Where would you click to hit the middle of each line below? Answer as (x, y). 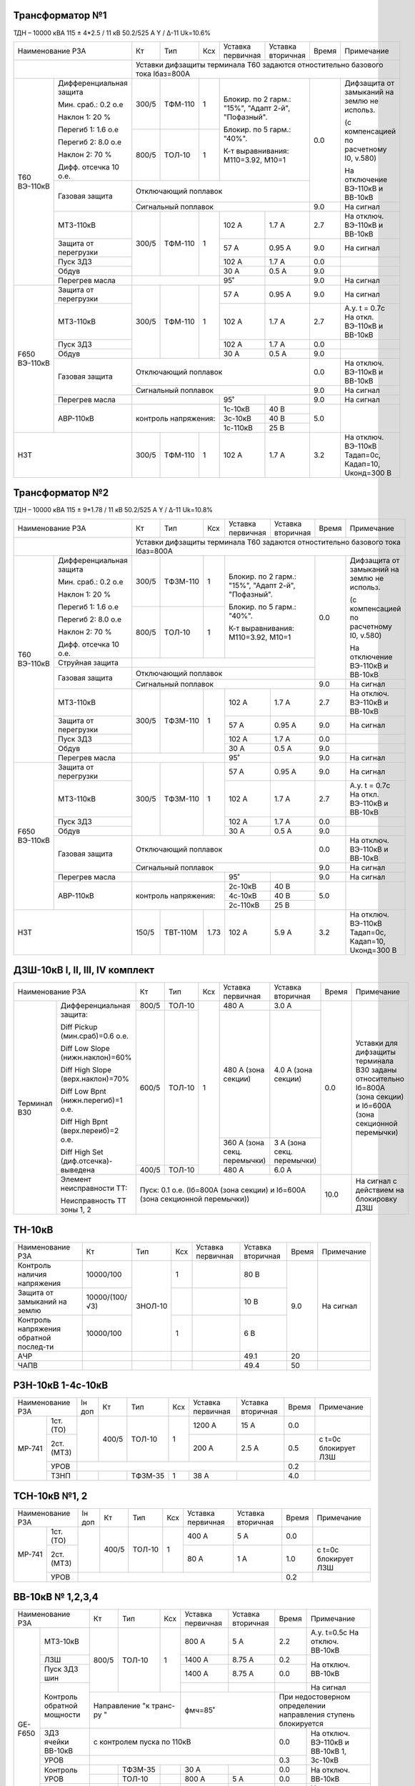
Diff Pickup (79, 1027)
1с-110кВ (238, 427)
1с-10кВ (236, 409)
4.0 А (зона (293, 1069)
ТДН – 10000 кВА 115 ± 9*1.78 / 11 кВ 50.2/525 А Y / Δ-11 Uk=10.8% (113, 510)
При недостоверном (315, 1697)
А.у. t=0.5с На (335, 1632)
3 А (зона (290, 1143)
